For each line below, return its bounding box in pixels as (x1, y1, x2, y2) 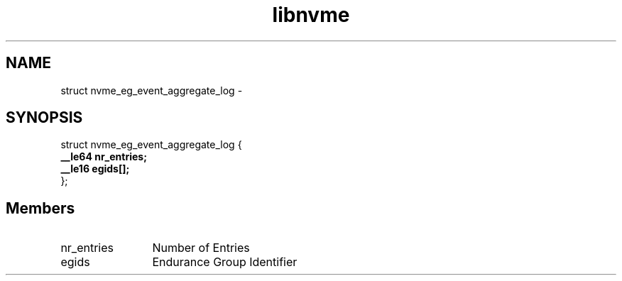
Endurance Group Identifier (152, 255, 298, 270)
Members (6, 199, 75, 217)
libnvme (272, 3, 350, 27)
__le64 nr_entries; (60, 150, 148, 163)
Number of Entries (152, 241, 250, 255)
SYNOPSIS (6, 109, 83, 127)
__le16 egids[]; (60, 162, 130, 175)
